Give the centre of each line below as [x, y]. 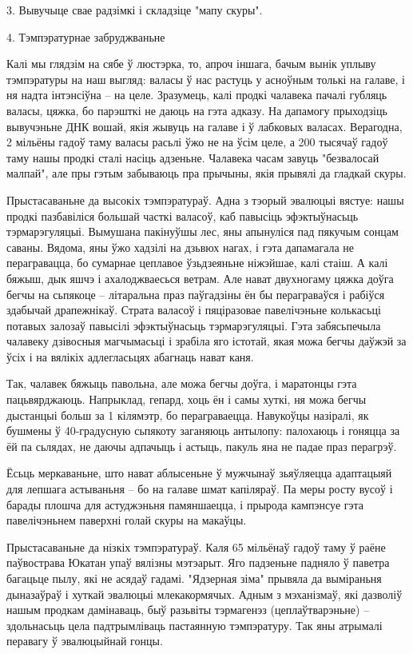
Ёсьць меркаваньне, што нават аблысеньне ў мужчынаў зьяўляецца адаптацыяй [199, 473]
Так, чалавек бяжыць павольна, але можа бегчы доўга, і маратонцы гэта [182, 383]
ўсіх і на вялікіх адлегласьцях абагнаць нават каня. [130, 356]
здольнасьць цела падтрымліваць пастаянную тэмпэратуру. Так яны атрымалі [195, 625]
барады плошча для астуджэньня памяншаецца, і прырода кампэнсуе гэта [185, 504]
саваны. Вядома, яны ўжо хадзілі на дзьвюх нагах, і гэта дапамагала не [181, 247]
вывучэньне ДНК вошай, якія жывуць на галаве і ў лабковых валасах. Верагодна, [205, 126]
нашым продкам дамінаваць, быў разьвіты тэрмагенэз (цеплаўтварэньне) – [188, 610]
